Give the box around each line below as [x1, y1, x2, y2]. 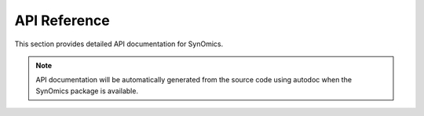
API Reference [14, 12, 110, 29]
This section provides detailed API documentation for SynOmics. [14, 39, 224, 49]
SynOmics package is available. [35, 86, 139, 96]
